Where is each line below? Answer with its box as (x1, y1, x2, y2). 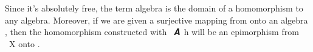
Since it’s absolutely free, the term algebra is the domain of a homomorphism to (5, 2, 303, 15)
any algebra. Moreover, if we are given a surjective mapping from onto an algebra (5, 13, 308, 26)
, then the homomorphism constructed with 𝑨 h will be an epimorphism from (5, 25, 299, 38)
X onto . (9, 37, 40, 50)
